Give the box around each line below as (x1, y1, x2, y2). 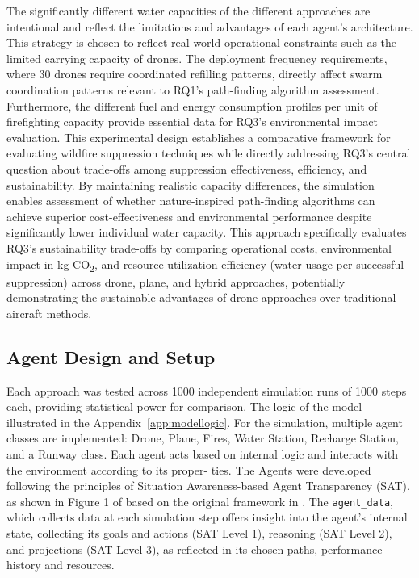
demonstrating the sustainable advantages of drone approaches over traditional (6, 289, 396, 306)
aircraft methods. (6, 304, 92, 321)
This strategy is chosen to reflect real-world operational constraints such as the (6, 34, 397, 51)
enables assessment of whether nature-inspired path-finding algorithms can (6, 192, 375, 209)
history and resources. (6, 556, 115, 573)
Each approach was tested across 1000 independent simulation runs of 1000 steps (6, 382, 407, 399)
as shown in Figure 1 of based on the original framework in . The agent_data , (6, 492, 393, 509)
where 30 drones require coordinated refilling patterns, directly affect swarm (6, 65, 383, 82)
